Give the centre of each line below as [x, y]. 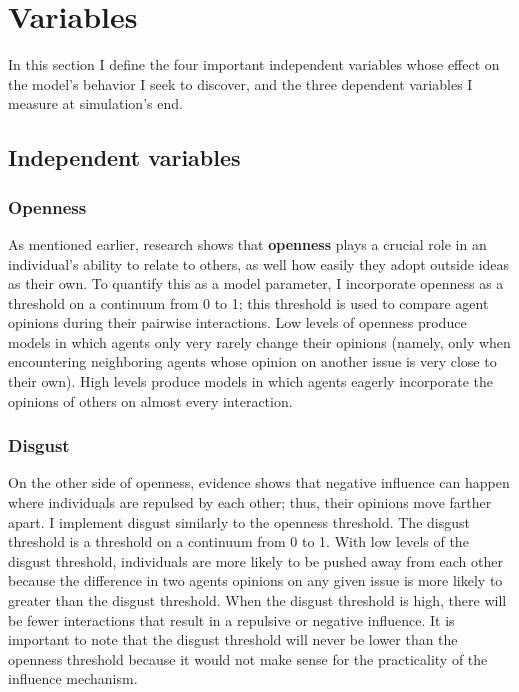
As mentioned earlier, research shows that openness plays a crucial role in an [247, 243]
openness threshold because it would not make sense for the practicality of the [248, 658]
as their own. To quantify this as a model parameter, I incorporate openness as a [256, 283]
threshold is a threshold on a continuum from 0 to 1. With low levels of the [238, 541]
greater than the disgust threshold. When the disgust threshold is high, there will [257, 600]
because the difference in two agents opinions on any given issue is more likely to [255, 580]
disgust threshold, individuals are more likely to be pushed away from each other [255, 560]
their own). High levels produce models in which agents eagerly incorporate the [250, 381]
